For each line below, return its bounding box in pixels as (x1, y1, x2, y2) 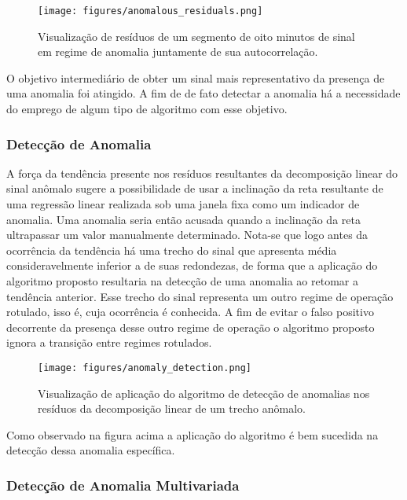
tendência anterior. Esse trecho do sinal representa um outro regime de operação (6, 288, 394, 304)
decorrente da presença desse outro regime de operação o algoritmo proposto (6, 318, 375, 335)
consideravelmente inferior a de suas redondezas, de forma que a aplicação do (6, 257, 378, 274)
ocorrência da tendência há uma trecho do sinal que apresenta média (6, 241, 337, 258)
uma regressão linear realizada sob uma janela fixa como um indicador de (6, 196, 360, 212)
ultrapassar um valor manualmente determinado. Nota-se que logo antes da (6, 226, 368, 243)
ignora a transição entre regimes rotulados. (6, 334, 212, 351)
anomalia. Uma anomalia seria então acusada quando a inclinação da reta (6, 211, 361, 227)
